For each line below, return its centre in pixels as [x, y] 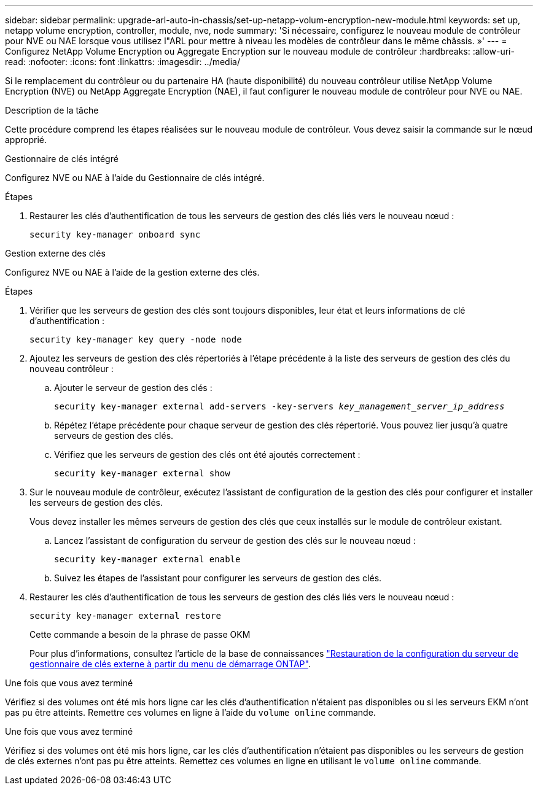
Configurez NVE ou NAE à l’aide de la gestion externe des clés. [132, 272]
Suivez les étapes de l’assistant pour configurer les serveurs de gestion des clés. [218, 578]
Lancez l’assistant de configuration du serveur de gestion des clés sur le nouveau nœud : [235, 540]
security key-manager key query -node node [136, 339]
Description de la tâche [52, 110]
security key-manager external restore [125, 616]
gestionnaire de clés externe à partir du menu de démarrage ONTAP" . [170, 664]
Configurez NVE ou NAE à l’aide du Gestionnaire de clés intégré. [135, 178]
